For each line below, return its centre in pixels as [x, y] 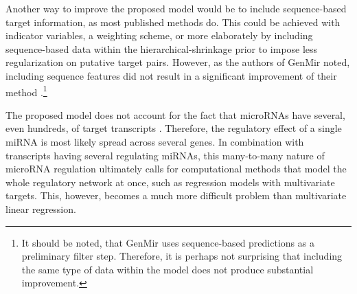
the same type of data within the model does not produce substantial [168, 269]
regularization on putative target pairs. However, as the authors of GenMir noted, [178, 62]
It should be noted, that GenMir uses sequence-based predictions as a [168, 242]
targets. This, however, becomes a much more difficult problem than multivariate [176, 195]
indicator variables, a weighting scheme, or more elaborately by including [159, 35]
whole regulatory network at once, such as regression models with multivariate [170, 182]
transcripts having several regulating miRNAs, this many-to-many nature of [165, 155]
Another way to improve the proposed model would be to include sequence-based [176, 8]
